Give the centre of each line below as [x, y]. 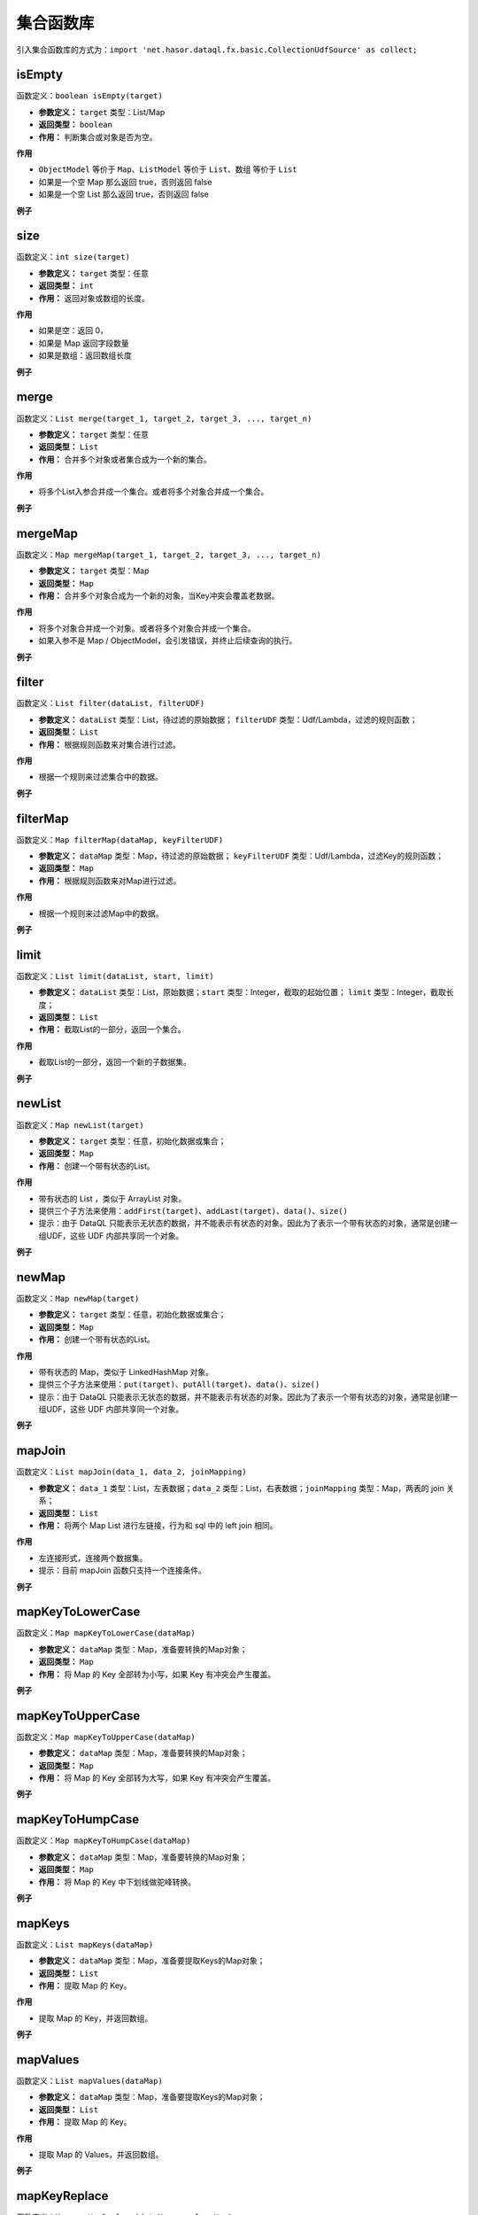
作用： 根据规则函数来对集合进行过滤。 [109, 744]
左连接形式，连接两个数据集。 [93, 1558]
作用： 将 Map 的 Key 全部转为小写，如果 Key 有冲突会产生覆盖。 [157, 1674]
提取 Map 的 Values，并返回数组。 [101, 2155]
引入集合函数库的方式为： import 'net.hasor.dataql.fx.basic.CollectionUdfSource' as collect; [217, 50]
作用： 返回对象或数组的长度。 [94, 298]
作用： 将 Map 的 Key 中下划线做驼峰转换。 [117, 1882]
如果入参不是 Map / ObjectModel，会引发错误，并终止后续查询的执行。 [168, 641]
